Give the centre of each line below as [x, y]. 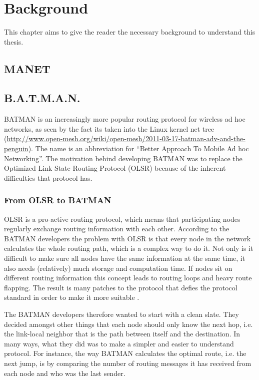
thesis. [14, 41]
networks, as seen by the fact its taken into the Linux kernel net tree [109, 128]
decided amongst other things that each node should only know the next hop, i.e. [128, 324]
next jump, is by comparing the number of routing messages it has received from [128, 363]
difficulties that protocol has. [48, 177]
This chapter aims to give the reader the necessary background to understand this [130, 32]
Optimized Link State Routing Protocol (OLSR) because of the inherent [115, 168]
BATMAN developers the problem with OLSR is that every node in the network [127, 238]
